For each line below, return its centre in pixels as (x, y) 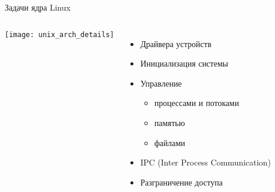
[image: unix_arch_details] (60, 34)
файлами (170, 142)
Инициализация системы (184, 63)
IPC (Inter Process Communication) (205, 162)
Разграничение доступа (181, 182)
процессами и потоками (197, 103)
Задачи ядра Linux (38, 7)
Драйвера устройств (176, 43)
